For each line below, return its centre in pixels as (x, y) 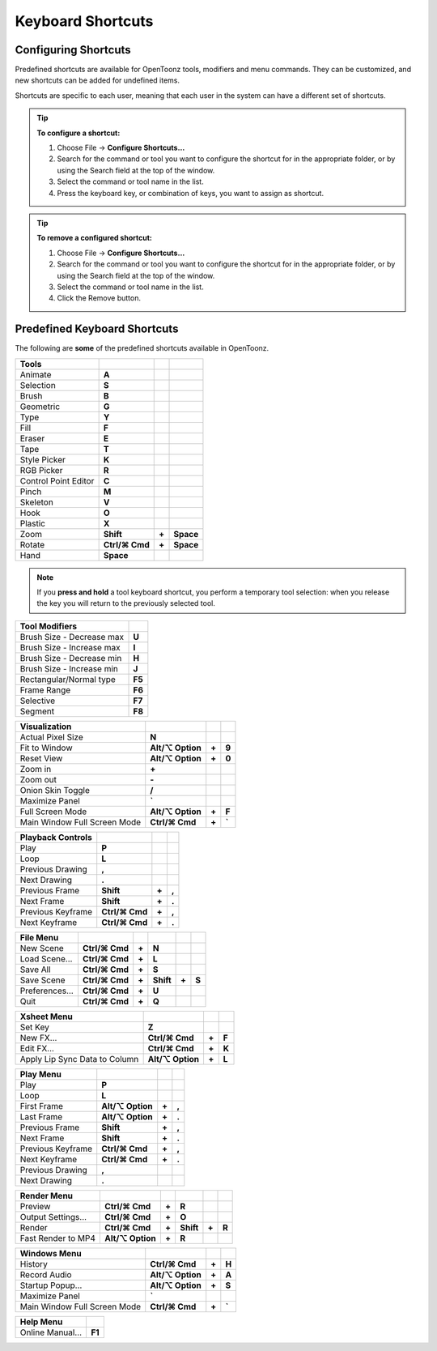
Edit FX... (37, 1048)
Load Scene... (46, 958)
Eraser (32, 438)
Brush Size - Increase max (70, 647)
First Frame (42, 1106)
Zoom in (36, 769)
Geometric (40, 407)
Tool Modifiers (48, 626)
